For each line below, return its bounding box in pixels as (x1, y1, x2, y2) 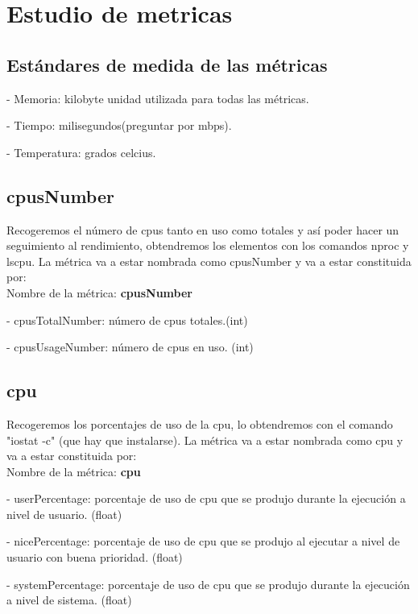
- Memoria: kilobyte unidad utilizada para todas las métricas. (6, 89, 309, 106)
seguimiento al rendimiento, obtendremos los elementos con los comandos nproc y (6, 237, 409, 254)
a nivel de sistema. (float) (6, 591, 132, 608)
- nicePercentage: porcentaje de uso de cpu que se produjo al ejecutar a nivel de (6, 533, 400, 550)
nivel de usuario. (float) (6, 505, 122, 522)
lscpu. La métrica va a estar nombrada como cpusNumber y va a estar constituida (6, 252, 412, 269)
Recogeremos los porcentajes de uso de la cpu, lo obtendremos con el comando (6, 415, 393, 432)
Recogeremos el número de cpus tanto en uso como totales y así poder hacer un (6, 221, 399, 238)
